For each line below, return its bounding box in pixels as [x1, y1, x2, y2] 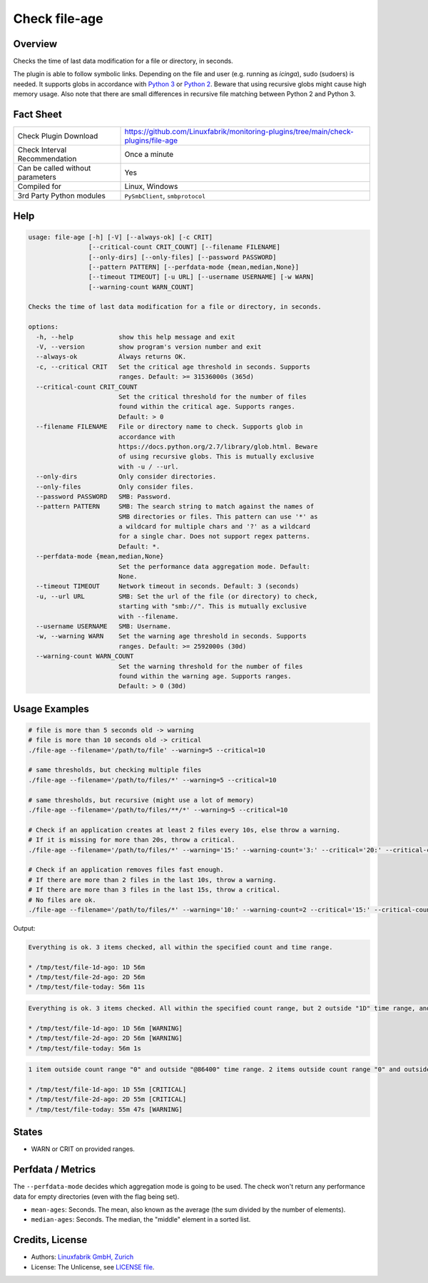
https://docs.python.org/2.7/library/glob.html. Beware [118, 442, 318, 451]
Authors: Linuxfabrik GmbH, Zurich [31, 1252, 134, 1262]
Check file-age [13, 11, 103, 26]
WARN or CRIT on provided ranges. [31, 1145, 136, 1153]
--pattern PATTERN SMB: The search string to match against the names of [36, 503, 315, 511]
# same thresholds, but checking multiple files [28, 766, 202, 774]
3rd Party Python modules [17, 191, 106, 201]
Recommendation [17, 154, 77, 164]
